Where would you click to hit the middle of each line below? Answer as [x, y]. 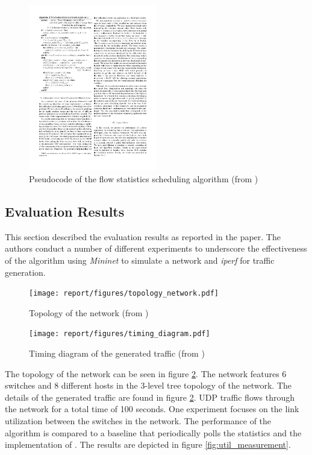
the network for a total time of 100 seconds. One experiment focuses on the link [152, 409]
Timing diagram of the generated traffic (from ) [117, 353]
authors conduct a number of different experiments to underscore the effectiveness [156, 248]
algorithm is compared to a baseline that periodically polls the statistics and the [153, 432]
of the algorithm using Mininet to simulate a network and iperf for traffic [140, 260]
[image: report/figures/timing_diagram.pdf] [120, 334]
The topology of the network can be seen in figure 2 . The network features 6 [146, 373]
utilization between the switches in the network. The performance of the [138, 421]
